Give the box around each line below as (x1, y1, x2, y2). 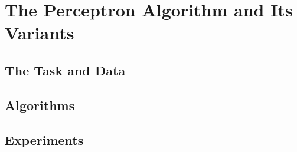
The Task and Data (5, 61, 126, 79)
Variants (5, 21, 74, 45)
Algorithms (5, 95, 75, 114)
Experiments (5, 130, 84, 148)
